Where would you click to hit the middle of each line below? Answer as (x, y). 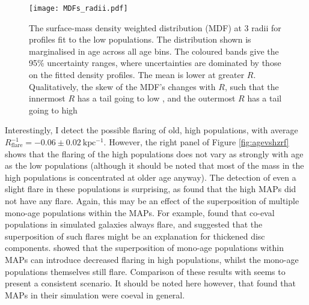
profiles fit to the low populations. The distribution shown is (140, 39)
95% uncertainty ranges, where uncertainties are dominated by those (155, 63)
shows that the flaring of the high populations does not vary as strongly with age (154, 153)
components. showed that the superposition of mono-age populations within (145, 248)
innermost (47, 98)
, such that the (252, 86)
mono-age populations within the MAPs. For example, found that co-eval (140, 212)
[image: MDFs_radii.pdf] (78, 8)
